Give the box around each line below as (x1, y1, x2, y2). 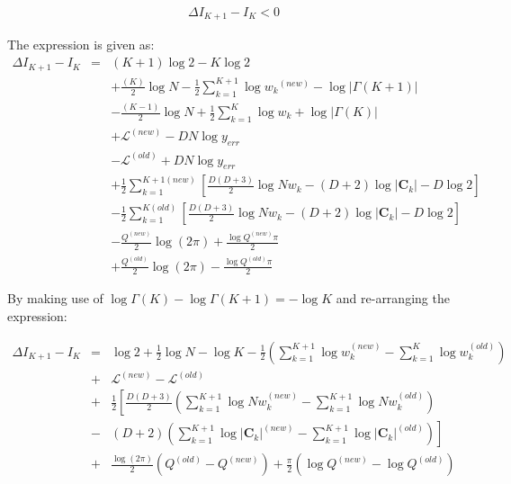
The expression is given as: (7, 35, 155, 54)
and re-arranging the (336, 289, 450, 308)
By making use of (7, 289, 103, 308)
